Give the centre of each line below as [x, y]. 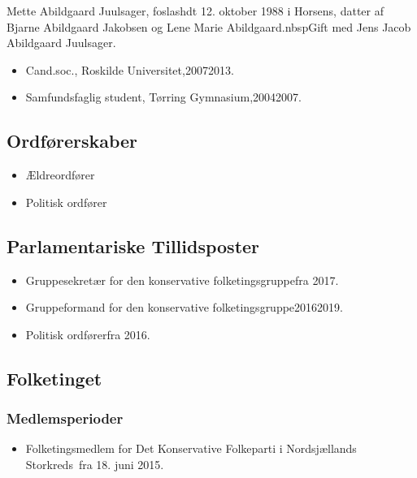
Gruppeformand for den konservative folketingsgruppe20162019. [184, 307]
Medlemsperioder [65, 418]
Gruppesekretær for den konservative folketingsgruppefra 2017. [182, 280]
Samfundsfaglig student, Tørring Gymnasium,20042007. [163, 97]
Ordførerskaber [72, 141]
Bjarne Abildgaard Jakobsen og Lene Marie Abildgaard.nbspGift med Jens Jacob [209, 26]
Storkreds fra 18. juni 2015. [95, 464]
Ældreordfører [60, 175]
